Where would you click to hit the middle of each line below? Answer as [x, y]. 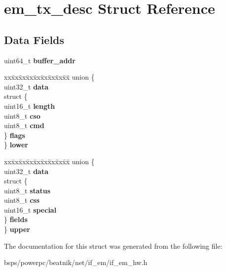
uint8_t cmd [24, 125]
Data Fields [34, 39]
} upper [17, 229]
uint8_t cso [22, 115]
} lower [16, 145]
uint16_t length [30, 106]
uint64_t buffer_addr [40, 60]
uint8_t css [22, 200]
